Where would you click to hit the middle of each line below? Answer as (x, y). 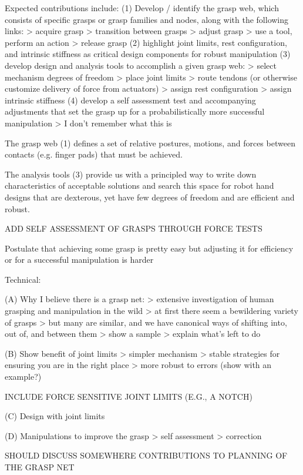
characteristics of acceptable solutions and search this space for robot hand (139, 185)
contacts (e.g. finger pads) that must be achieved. (94, 154)
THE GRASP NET (40, 467)
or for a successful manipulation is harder (79, 260)
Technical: (23, 279)
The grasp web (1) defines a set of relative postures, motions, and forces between (150, 143)
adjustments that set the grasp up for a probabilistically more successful (135, 111)
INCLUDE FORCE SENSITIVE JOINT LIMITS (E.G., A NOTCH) (129, 396)
